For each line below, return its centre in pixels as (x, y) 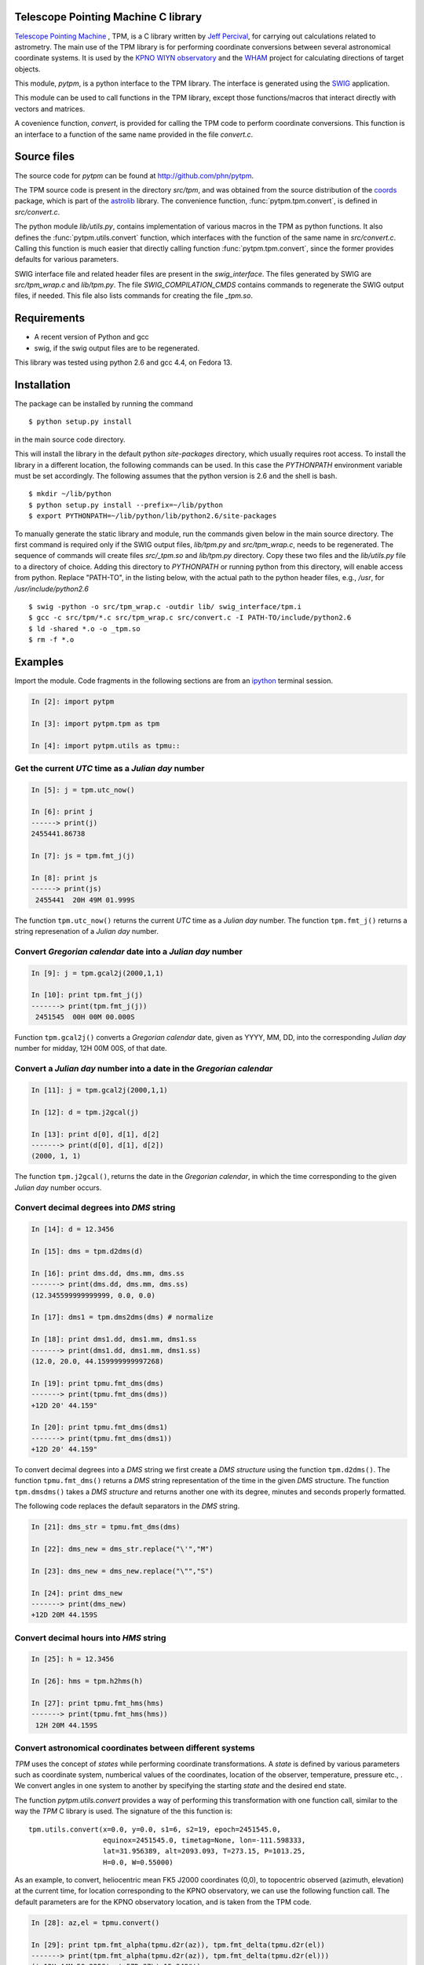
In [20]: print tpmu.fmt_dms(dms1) (99, 1427)
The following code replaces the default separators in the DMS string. (127, 1506)
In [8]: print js (64, 878)
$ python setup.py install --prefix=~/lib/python (126, 505)
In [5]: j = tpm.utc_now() (83, 790)
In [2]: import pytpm (73, 701)
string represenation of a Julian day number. (86, 931)
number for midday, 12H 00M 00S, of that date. (91, 1049)
